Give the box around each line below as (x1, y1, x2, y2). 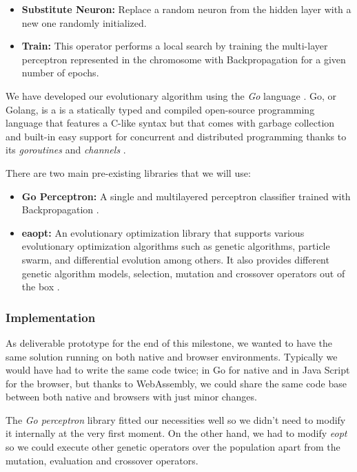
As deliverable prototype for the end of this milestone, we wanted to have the (6, 335, 332, 350)
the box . (21, 279, 60, 294)
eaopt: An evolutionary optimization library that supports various (21, 225, 305, 239)
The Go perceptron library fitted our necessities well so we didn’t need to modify (6, 412, 346, 427)
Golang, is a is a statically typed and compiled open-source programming (6, 102, 315, 116)
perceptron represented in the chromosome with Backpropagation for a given (21, 52, 346, 66)
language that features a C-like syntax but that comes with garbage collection (6, 116, 335, 130)
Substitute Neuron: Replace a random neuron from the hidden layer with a (21, 2, 351, 16)
